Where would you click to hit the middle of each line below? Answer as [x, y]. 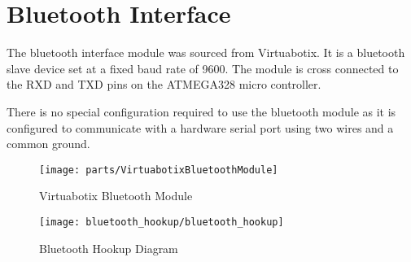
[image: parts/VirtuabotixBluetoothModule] [159, 170]
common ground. [48, 144]
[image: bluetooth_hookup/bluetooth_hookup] [162, 222]
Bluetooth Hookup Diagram [109, 248]
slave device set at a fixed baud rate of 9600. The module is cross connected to [203, 68]
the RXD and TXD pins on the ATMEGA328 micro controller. [164, 84]
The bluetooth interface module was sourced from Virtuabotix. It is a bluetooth [206, 52]
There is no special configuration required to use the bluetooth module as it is [201, 111]
